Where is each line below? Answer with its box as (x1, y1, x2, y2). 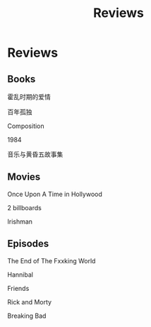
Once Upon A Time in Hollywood (7, 190, 102, 198)
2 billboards (7, 203, 42, 212)
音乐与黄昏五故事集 (7, 150, 64, 159)
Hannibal (7, 270, 34, 279)
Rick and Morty (7, 297, 52, 306)
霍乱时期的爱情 (7, 93, 51, 101)
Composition (7, 122, 44, 130)
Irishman (7, 217, 33, 226)
